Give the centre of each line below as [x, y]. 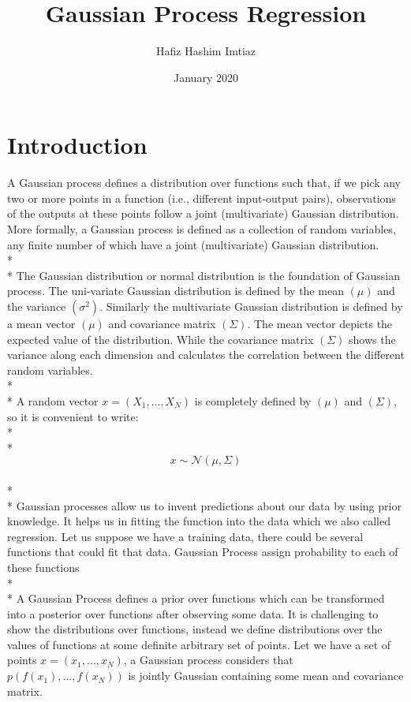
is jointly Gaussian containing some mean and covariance [266, 676]
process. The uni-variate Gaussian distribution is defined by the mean [176, 291]
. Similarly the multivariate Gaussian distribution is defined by [251, 306]
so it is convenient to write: [73, 416]
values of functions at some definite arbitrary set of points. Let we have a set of [199, 644]
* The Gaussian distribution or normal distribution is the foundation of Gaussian [204, 275]
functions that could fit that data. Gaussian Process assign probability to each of [203, 552]
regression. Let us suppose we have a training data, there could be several [185, 536]
